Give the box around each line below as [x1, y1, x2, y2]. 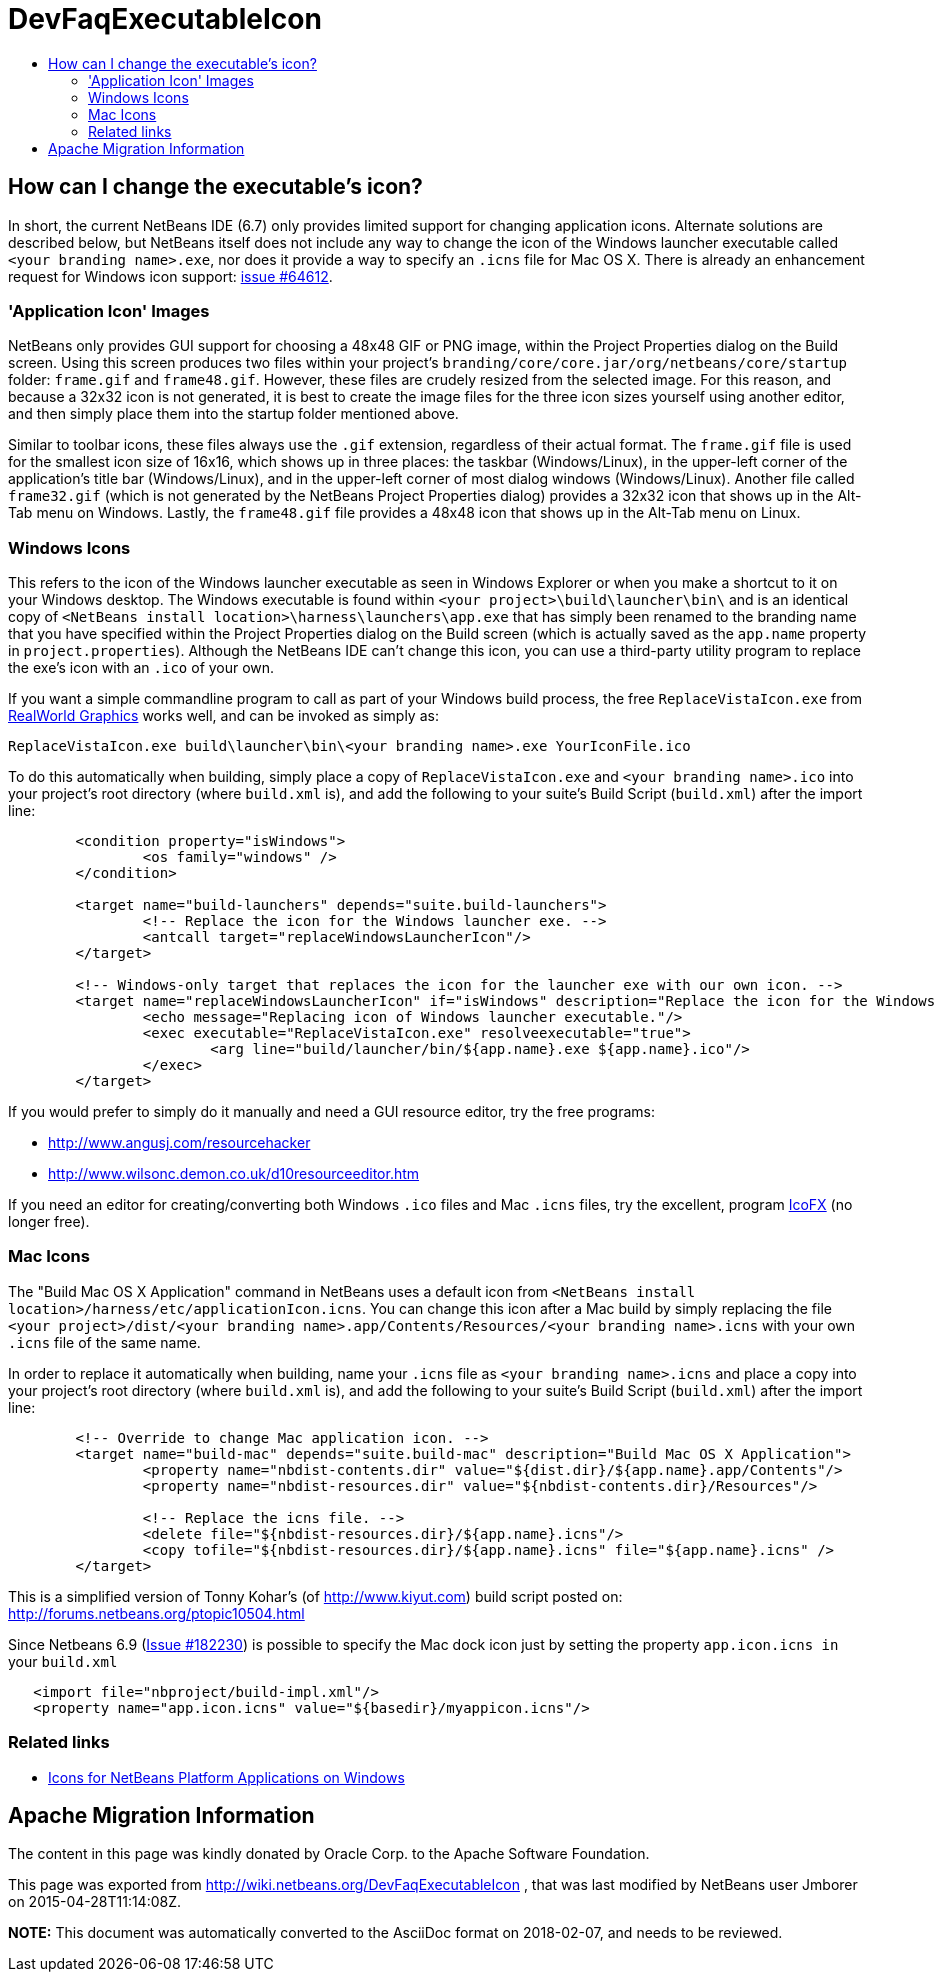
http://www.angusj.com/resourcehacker [48, 1134, 311, 1152]
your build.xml [8, 1652, 118, 1670]
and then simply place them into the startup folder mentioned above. [8, 405, 459, 423]
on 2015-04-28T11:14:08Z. [8, 1893, 182, 1911]
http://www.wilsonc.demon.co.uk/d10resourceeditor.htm [48, 1165, 420, 1183]
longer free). [8, 1213, 90, 1231]
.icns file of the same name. [8, 1333, 201, 1351]
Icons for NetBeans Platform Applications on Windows [48, 1768, 405, 1786]
